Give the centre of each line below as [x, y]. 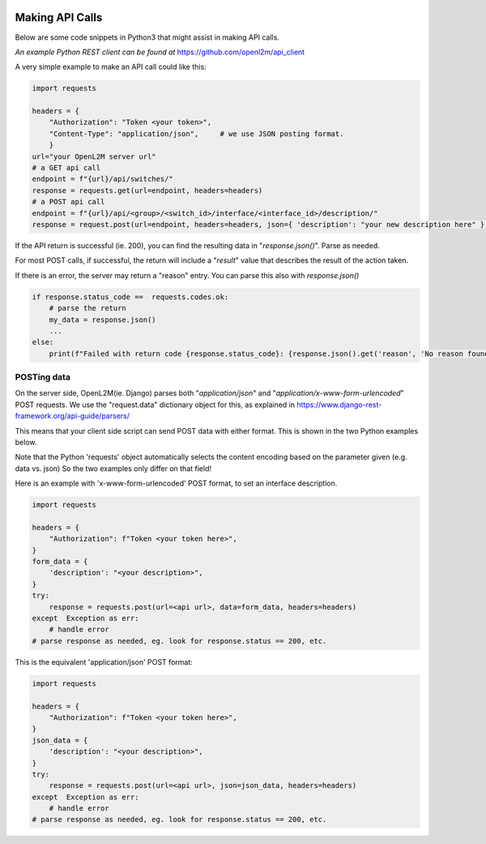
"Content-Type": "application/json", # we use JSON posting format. [196, 133]
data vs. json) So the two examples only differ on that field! [113, 468]
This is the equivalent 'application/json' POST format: [104, 662]
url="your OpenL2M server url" [94, 156]
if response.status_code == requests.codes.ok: [130, 297]
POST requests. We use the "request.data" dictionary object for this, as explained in [155, 405]
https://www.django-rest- [339, 405]
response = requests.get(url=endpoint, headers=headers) [147, 190]
